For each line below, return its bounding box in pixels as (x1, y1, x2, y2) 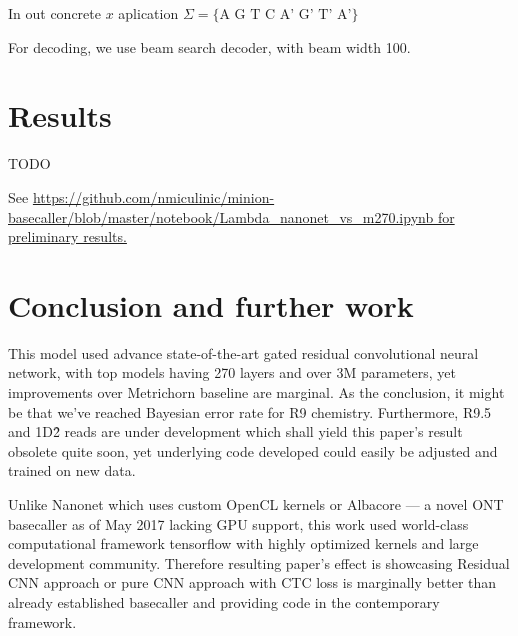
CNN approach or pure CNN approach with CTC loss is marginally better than (8, 572, 497, 593)
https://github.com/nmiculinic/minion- (32, 186, 275, 207)
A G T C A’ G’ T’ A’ (219, 8, 352, 22)
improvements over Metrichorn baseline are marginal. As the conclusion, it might (8, 382, 505, 402)
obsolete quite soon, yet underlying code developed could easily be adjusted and (8, 440, 498, 461)
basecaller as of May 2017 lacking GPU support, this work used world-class (8, 513, 469, 534)
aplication (118, 3, 179, 23)
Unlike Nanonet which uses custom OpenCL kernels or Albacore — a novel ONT (8, 493, 504, 514)
